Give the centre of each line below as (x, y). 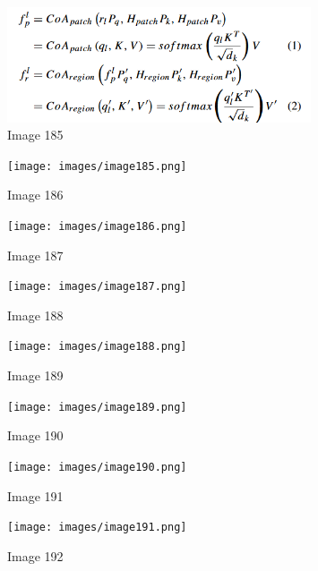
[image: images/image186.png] (97, 226)
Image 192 (35, 555)
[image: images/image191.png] (97, 528)
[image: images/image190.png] (97, 467)
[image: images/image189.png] (97, 407)
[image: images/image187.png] (97, 287)
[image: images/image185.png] (97, 166)
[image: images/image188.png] (97, 347)
